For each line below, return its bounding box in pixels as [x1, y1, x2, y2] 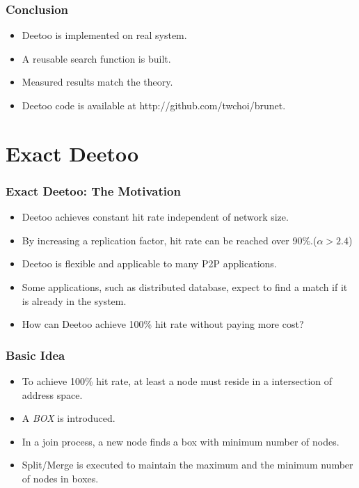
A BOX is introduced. [22, 411, 115, 425]
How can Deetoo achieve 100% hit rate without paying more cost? [22, 317, 304, 331]
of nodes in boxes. [22, 471, 99, 485]
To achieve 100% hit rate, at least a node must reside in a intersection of [22, 373, 333, 388]
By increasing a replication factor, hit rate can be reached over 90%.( [22, 233, 317, 247]
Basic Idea [6, 346, 65, 363]
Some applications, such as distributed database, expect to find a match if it [22, 279, 348, 294]
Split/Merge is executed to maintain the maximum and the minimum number [22, 457, 353, 472]
